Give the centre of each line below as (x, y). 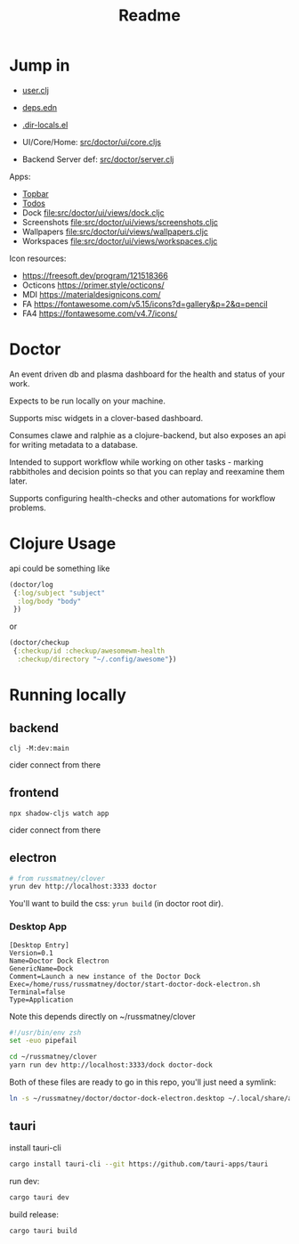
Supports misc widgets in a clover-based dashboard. (106, 418)
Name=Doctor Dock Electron (59, 961)
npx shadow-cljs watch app (59, 813)
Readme (149, 16)
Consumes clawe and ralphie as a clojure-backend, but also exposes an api (148, 435)
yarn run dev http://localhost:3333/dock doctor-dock (111, 1065)
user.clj (35, 90)
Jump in (40, 65)
